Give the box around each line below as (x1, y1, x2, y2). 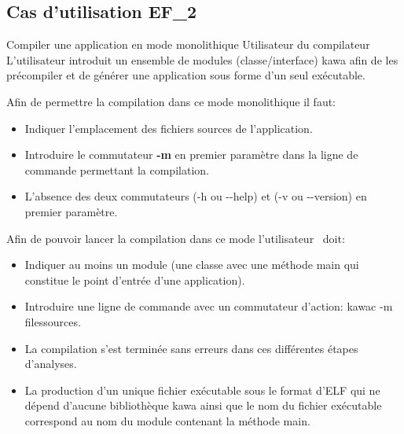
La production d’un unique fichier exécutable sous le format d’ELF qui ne (24, 381, 380, 398)
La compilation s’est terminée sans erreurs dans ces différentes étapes (24, 340, 358, 356)
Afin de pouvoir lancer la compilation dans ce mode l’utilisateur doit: (6, 230, 345, 246)
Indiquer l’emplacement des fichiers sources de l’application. (24, 120, 313, 136)
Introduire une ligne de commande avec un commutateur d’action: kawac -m (24, 298, 393, 314)
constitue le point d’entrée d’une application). (24, 271, 245, 288)
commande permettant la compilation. (24, 161, 209, 178)
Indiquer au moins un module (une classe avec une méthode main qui (24, 256, 359, 273)
